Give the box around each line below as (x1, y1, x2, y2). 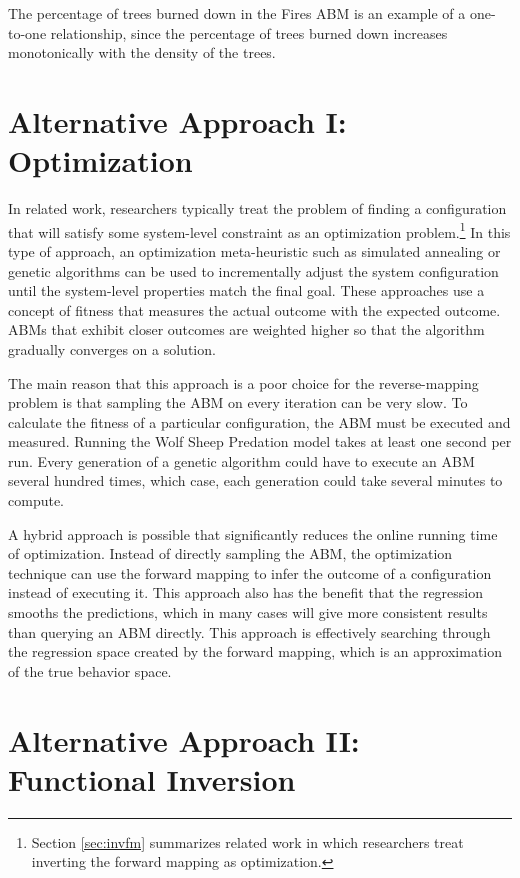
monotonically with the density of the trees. (8, 42, 276, 63)
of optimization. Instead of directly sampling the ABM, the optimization (8, 543, 453, 564)
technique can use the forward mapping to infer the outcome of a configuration (8, 562, 492, 583)
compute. (8, 490, 64, 511)
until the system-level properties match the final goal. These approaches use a (8, 280, 485, 301)
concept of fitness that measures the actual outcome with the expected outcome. (8, 299, 501, 320)
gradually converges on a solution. (8, 338, 216, 359)
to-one (8, 22, 47, 43)
